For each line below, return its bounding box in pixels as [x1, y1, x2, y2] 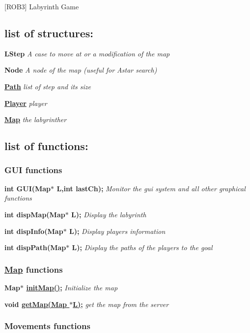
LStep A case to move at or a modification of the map [4, 48, 170, 58]
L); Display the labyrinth [71, 209, 146, 219]
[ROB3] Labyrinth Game [4, 1, 79, 11]
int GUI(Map [4, 183, 51, 193]
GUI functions [4, 164, 62, 176]
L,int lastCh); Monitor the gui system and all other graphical [56, 183, 246, 193]
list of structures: [4, 25, 93, 40]
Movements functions [4, 320, 90, 332]
